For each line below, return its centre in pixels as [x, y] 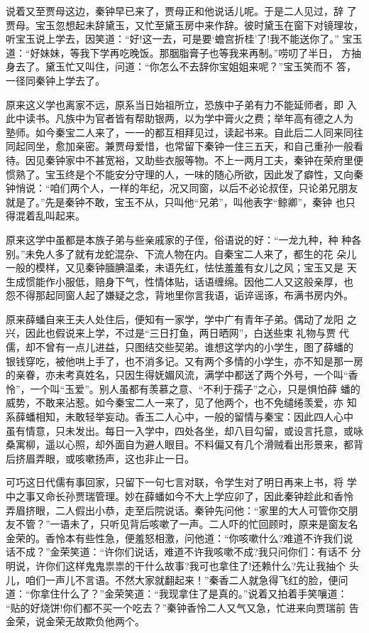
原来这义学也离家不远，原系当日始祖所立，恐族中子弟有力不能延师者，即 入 [181, 104]
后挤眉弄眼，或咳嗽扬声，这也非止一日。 [100, 458]
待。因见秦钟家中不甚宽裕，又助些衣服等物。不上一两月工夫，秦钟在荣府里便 [184, 159]
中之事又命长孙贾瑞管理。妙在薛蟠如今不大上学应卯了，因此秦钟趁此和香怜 [180, 496]
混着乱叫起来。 [50, 216]
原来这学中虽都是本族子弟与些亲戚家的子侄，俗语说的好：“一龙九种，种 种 [179, 239]
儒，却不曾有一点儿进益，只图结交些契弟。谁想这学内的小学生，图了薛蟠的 [180, 347]
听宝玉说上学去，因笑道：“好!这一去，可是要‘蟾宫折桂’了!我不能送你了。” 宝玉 [184, 39]
